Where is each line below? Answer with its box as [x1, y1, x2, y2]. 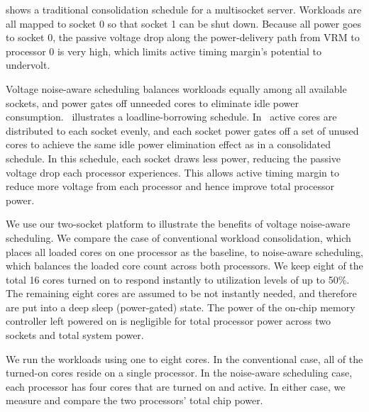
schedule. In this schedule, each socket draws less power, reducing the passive [6, 150, 341, 165]
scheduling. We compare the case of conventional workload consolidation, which [6, 230, 351, 245]
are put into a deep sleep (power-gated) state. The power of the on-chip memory [6, 299, 356, 314]
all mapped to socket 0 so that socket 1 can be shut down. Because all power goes [6, 16, 362, 30]
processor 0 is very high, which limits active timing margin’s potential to [6, 43, 322, 58]
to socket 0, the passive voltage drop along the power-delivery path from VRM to [6, 30, 360, 45]
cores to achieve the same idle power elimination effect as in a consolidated [6, 137, 331, 152]
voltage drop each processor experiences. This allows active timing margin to [6, 165, 339, 179]
